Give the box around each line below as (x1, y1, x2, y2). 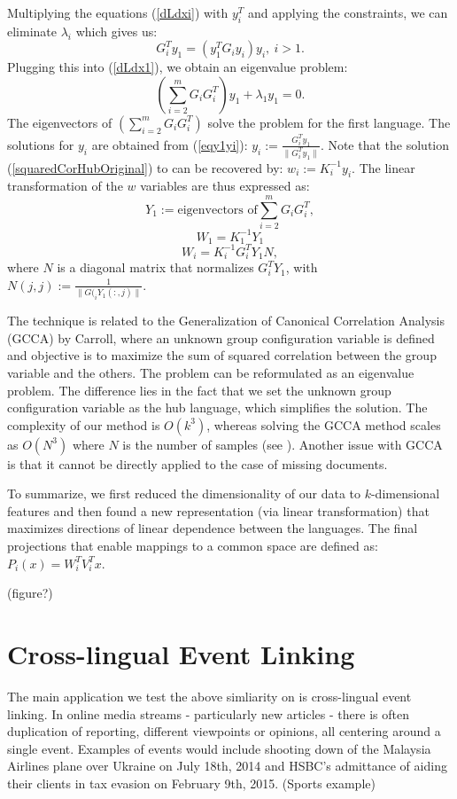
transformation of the (7, 176, 123, 195)
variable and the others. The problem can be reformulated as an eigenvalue (7, 363, 414, 381)
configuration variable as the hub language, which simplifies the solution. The (7, 398, 428, 417)
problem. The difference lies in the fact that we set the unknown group (7, 380, 391, 399)
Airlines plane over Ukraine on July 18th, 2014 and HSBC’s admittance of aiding (7, 756, 447, 775)
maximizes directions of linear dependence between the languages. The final (7, 519, 418, 537)
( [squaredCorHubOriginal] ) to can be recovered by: (7, 158, 283, 176)
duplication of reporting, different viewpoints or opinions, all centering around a (7, 722, 441, 740)
